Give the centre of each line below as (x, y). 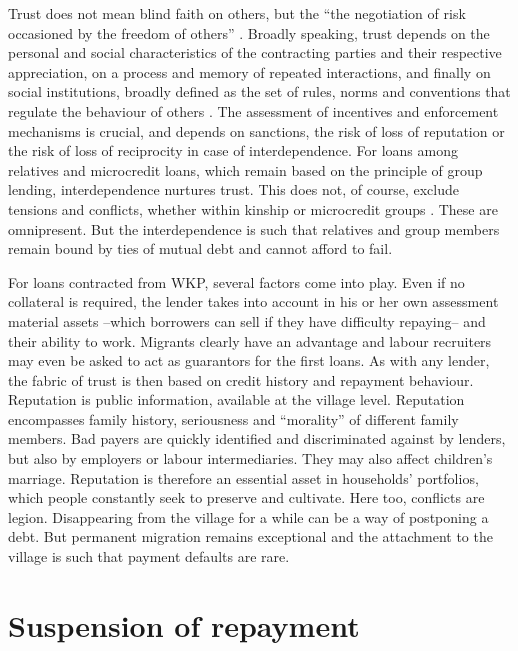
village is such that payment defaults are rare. (149, 556)
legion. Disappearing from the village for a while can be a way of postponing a (248, 516)
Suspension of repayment (184, 624)
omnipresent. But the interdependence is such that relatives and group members (254, 228)
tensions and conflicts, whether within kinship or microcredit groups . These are (253, 208)
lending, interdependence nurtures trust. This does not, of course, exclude (233, 189)
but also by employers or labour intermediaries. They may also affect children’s (250, 458)
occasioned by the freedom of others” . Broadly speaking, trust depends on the (249, 32)
